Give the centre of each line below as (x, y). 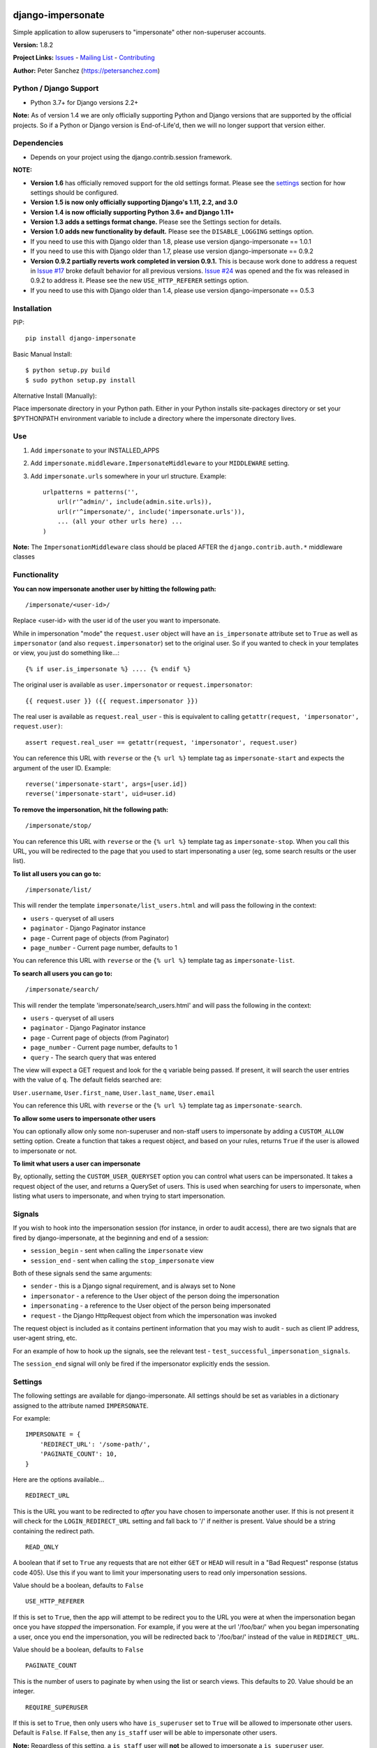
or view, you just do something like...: (66, 653)
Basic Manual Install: (43, 354)
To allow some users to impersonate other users (84, 1118)
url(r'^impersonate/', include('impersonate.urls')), (151, 511)
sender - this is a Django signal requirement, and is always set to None (133, 1286)
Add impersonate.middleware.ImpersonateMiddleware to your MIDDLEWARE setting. (160, 463)
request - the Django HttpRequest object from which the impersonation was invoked (154, 1315)
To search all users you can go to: (63, 973)
